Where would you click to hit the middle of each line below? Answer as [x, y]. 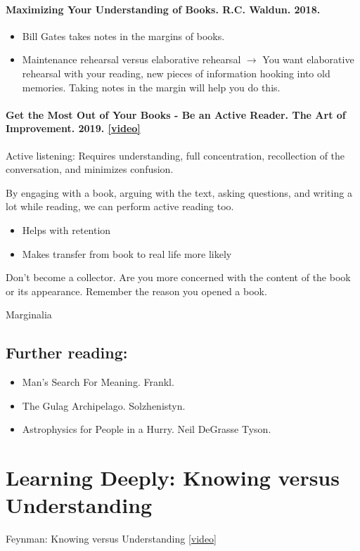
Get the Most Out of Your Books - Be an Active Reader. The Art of [176, 114]
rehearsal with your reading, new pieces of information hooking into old [176, 73]
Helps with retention [66, 229]
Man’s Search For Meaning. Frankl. [98, 382]
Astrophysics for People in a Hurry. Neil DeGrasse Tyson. [147, 429]
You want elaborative [308, 59]
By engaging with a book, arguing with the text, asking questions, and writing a [179, 192]
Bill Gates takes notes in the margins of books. [123, 35]
